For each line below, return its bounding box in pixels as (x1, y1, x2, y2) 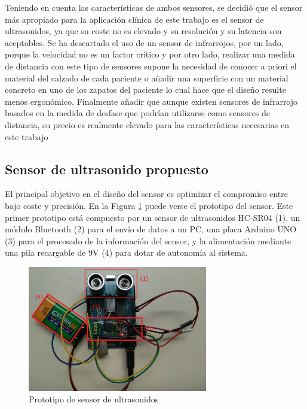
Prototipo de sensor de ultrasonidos (29, 393, 159, 405)
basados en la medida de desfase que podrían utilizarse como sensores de (5, 107, 271, 119)
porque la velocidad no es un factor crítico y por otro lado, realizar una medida (5, 48, 295, 60)
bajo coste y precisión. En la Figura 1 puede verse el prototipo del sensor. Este (5, 199, 293, 211)
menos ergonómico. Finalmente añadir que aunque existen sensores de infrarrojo (5, 95, 298, 107)
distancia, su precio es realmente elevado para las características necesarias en (5, 118, 289, 131)
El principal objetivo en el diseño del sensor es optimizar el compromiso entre (5, 187, 288, 200)
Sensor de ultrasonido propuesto (5, 159, 208, 178)
